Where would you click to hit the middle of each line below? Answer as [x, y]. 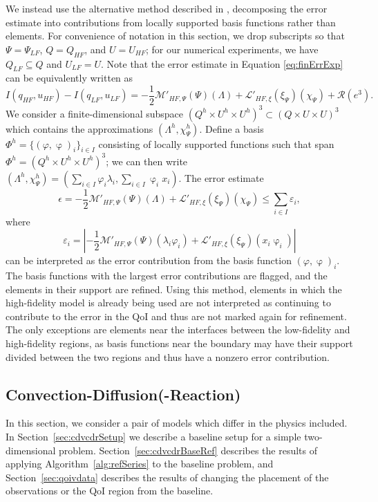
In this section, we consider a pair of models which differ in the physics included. [177, 423]
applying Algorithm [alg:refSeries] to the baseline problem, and [140, 464]
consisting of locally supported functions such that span [216, 143]
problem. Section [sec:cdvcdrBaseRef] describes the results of [188, 450]
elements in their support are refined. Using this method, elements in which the [174, 289]
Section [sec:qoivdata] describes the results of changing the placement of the [167, 477]
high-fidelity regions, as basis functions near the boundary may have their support [179, 343]
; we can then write [147, 161]
